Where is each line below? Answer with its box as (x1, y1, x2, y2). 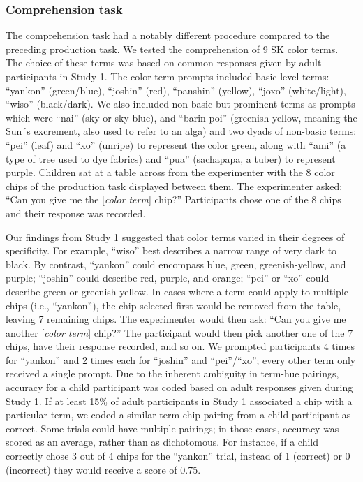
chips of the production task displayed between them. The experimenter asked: (6, 178, 343, 193)
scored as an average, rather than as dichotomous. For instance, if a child (6, 434, 318, 449)
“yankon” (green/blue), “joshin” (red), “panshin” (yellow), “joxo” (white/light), (6, 82, 346, 97)
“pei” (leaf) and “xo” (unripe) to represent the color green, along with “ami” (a (6, 137, 346, 152)
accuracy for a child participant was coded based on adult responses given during (6, 380, 353, 395)
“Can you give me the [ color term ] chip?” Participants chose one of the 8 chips (6, 192, 341, 207)
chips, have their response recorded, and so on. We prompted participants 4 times (6, 339, 355, 353)
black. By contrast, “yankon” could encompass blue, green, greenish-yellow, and (6, 256, 346, 271)
